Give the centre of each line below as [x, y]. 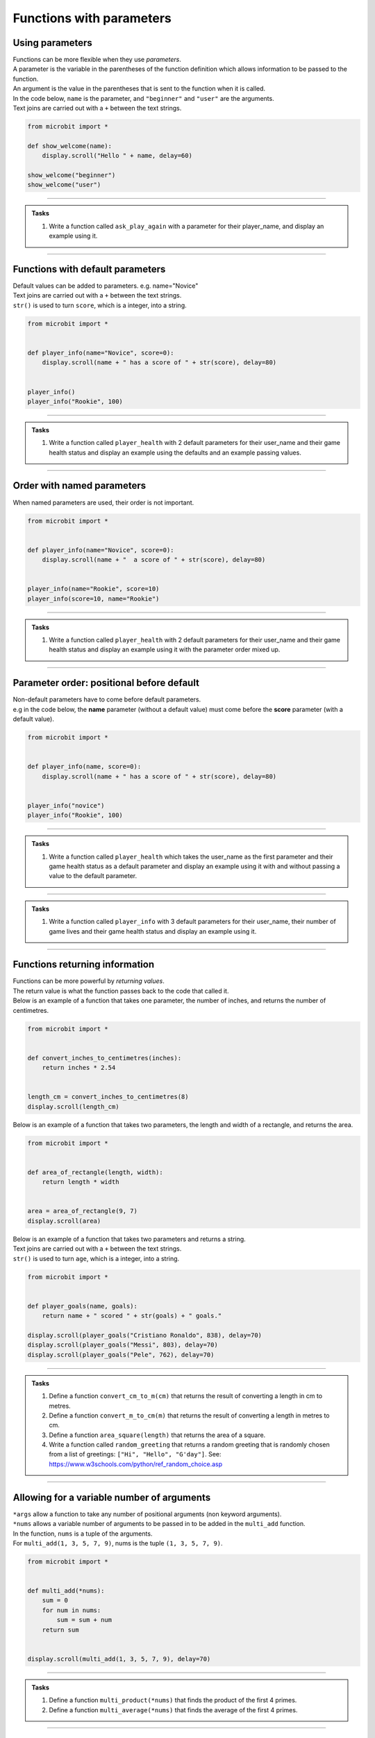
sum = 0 [55, 1600]
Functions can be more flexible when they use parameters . [97, 60]
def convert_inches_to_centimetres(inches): [105, 1058]
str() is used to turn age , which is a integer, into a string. [96, 1258]
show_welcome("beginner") [72, 175]
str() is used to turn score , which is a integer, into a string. [100, 305]
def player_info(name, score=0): [84, 767]
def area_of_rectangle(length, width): [95, 1172]
